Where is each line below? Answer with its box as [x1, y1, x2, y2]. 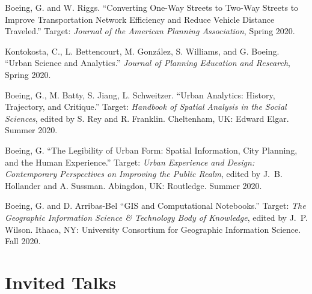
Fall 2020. [5, 235, 41, 247]
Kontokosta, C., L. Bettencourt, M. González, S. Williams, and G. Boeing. [5, 44, 280, 57]
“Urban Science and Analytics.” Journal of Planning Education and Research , [5, 56, 290, 69]
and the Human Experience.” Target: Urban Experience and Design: [5, 155, 255, 168]
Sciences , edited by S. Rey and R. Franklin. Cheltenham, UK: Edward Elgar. [5, 112, 289, 124]
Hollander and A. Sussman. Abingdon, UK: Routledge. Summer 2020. [5, 179, 262, 191]
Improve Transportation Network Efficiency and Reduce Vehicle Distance [5, 13, 275, 25]
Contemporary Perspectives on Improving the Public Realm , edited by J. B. [5, 167, 283, 180]
